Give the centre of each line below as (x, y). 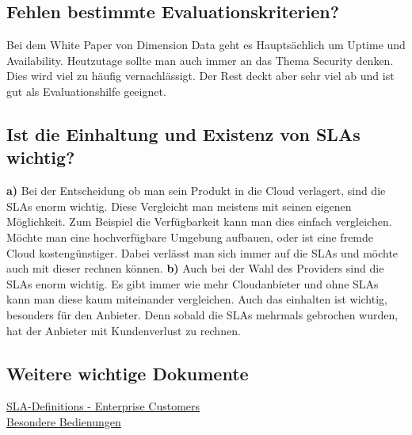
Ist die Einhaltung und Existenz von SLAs (183, 134)
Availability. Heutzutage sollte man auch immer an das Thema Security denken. (200, 60)
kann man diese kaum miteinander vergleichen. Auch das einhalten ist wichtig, (197, 299)
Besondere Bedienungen (64, 421)
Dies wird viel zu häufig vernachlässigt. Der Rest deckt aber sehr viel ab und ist (200, 76)
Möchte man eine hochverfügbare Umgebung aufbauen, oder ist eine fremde (190, 237)
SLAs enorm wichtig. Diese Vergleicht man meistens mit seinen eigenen (179, 206)
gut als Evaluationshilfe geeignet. (86, 91)
